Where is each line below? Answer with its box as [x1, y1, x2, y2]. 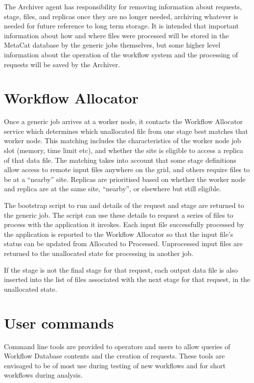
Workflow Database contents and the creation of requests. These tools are [4, 351, 225, 361]
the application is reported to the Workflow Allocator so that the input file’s [4, 229, 233, 239]
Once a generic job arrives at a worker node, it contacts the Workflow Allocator [4, 116, 243, 127]
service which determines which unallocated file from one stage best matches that [4, 126, 248, 136]
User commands [4, 312, 114, 332]
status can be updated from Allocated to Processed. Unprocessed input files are [4, 238, 243, 249]
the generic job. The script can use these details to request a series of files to [4, 209, 233, 220]
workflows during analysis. [4, 370, 83, 380]
